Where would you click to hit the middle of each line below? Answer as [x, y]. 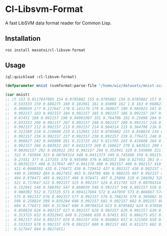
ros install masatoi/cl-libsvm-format [45, 50]
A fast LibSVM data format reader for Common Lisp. [58, 23]
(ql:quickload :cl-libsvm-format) [41, 77]
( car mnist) [17, 95]
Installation [23, 39]
